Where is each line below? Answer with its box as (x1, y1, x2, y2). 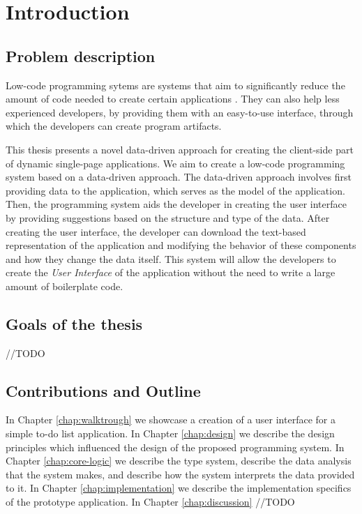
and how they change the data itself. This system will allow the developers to (6, 251, 336, 266)
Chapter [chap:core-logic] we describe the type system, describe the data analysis (6, 453, 352, 468)
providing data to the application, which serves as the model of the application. (6, 183, 345, 197)
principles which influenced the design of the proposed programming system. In (6, 439, 345, 454)
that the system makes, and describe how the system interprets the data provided (6, 467, 355, 481)
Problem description (6, 45, 156, 66)
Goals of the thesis (6, 312, 143, 334)
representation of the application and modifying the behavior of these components (6, 238, 356, 252)
